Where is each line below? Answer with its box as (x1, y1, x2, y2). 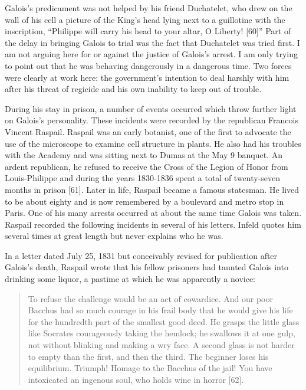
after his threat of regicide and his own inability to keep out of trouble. (5, 83, 262, 95)
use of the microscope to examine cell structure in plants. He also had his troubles (5, 137, 301, 149)
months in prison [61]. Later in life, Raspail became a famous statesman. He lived (5, 183, 300, 195)
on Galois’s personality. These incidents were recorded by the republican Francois (5, 114, 298, 126)
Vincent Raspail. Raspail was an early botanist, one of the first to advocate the (5, 125, 291, 137)
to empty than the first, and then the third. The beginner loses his (28, 350, 269, 362)
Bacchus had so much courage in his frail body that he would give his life (28, 304, 293, 316)
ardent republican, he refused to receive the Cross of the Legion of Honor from (5, 160, 288, 172)
